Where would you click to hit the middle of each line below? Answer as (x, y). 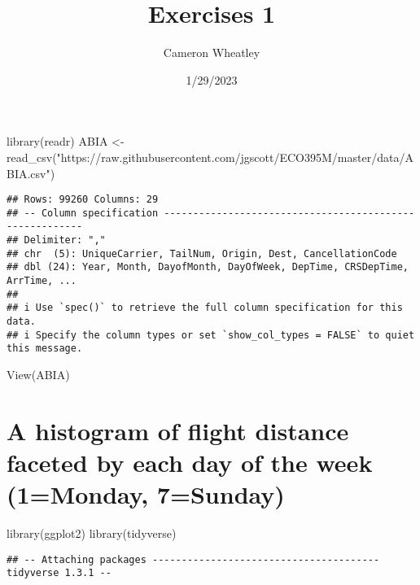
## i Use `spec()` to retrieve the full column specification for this (205, 308)
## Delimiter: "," (56, 240)
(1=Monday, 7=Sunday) (146, 494)
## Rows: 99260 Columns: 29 (83, 200)
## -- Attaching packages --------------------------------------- (193, 559)
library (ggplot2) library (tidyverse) (92, 533)
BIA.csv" (28, 173)
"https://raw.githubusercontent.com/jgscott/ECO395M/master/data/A (235, 157)
